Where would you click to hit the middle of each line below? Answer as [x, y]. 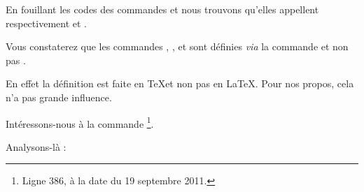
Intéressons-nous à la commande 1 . [80, 122]
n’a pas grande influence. [59, 97]
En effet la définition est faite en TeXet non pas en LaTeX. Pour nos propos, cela [180, 83]
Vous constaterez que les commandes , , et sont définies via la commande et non [177, 46]
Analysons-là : [36, 146]
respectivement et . [46, 23]
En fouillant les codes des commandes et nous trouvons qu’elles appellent [162, 9]
